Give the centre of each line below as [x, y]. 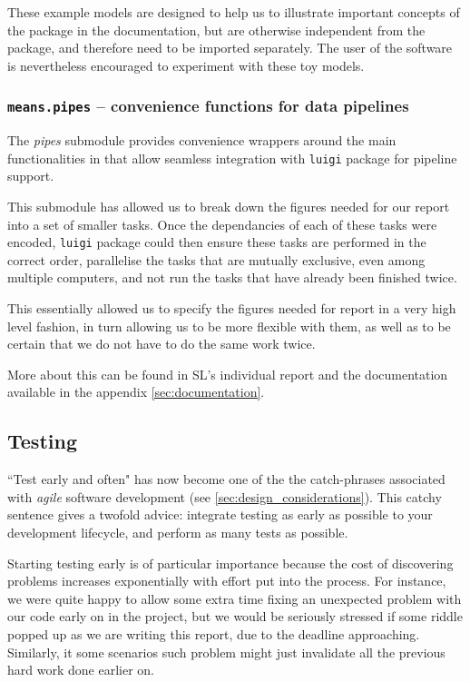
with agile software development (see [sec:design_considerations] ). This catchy [225, 496]
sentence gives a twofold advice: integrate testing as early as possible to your [220, 514]
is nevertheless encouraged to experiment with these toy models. [186, 65]
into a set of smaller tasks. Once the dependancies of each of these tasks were [222, 224]
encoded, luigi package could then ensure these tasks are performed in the [217, 242]
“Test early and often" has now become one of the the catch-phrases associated [226, 479]
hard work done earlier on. [81, 670]
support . [31, 176]
